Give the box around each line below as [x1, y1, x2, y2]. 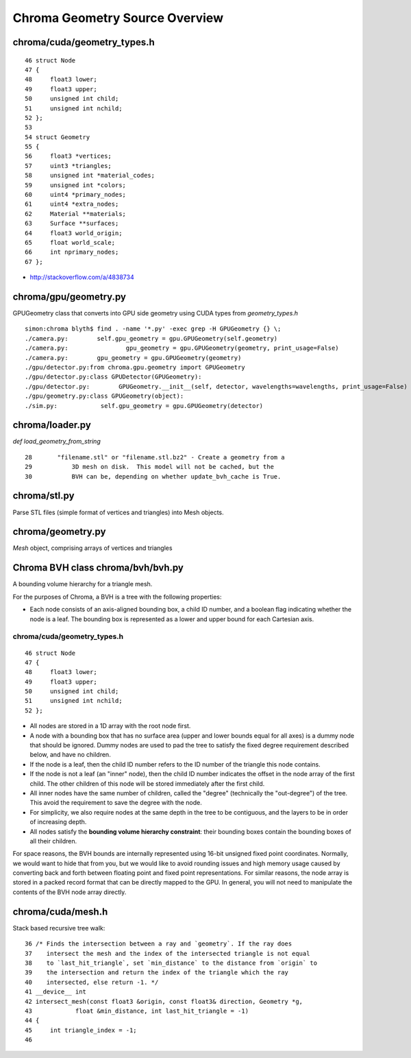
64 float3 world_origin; [25, 229, 123, 237]
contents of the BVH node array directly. [12, 888, 127, 896]
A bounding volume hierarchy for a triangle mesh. [12, 580, 153, 588]
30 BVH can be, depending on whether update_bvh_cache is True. [25, 472, 282, 480]
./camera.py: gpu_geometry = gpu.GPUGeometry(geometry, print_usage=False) [25, 344, 339, 352]
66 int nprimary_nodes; [25, 248, 119, 256]
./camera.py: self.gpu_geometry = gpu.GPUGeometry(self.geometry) [25, 335, 278, 342]
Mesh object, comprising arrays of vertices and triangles [12, 544, 173, 552]
